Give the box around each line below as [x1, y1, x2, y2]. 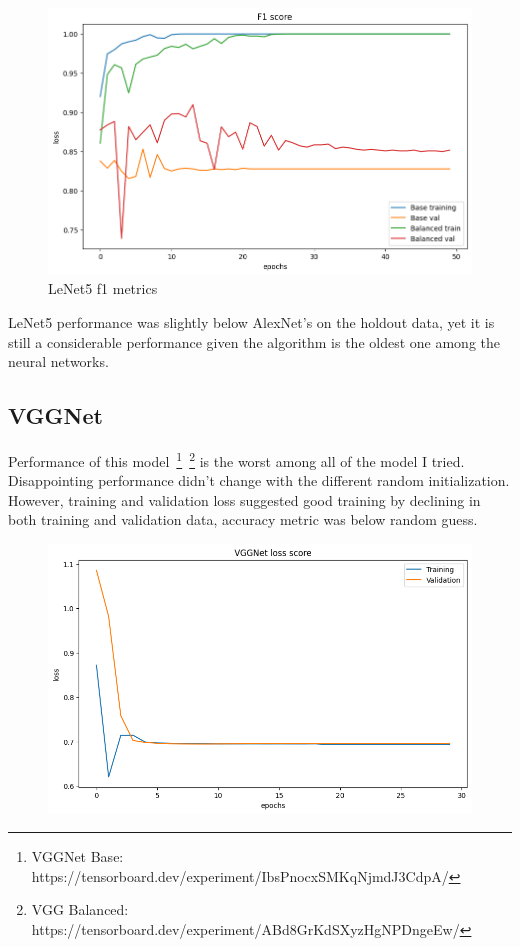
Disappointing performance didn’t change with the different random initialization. [8, 470, 510, 491]
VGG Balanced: [31, 899, 129, 920]
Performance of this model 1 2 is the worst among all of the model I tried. [8, 447, 465, 471]
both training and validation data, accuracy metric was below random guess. [8, 509, 478, 530]
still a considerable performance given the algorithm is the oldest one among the [8, 331, 500, 352]
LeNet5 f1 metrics [48, 278, 158, 299]
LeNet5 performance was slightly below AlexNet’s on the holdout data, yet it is [8, 311, 495, 332]
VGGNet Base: [31, 846, 124, 867]
